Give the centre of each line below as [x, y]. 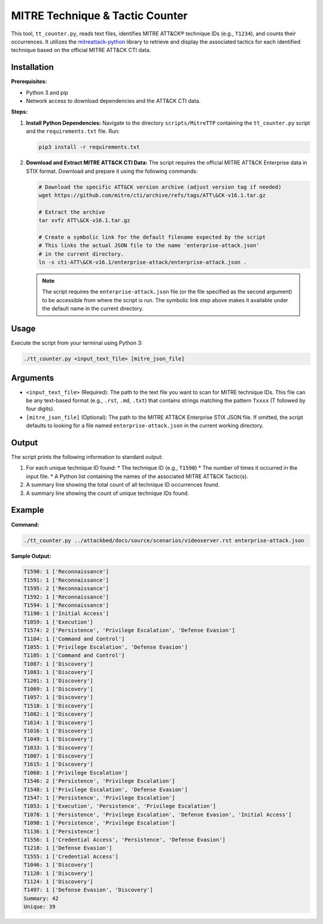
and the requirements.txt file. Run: [73, 131]
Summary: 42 [41, 898]
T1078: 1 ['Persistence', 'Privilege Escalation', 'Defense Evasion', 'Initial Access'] [158, 814]
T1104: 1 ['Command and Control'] [74, 639]
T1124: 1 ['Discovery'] [59, 882]
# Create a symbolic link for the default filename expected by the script [152, 237]
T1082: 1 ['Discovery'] [59, 714]
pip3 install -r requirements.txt [89, 147]
